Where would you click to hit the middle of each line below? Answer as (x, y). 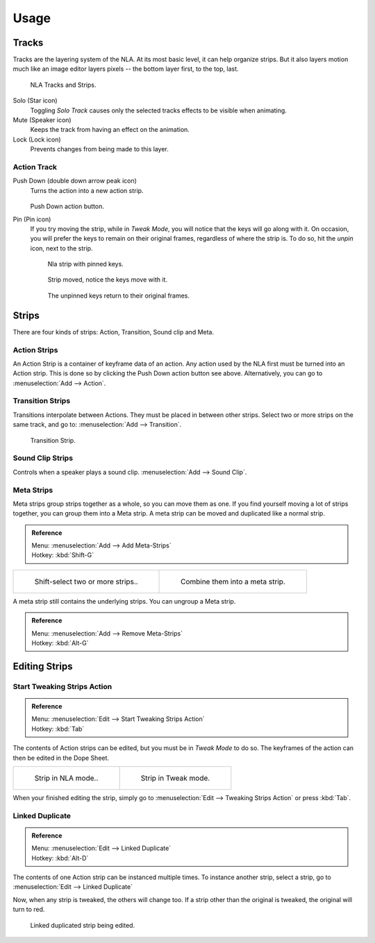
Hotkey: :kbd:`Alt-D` (60, 858)
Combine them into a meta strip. (233, 581)
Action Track (35, 167)
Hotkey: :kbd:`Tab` (58, 729)
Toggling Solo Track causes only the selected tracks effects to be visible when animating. (159, 110)
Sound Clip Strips (43, 458)
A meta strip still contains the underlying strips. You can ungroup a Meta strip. (124, 601)
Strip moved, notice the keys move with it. (108, 280)
